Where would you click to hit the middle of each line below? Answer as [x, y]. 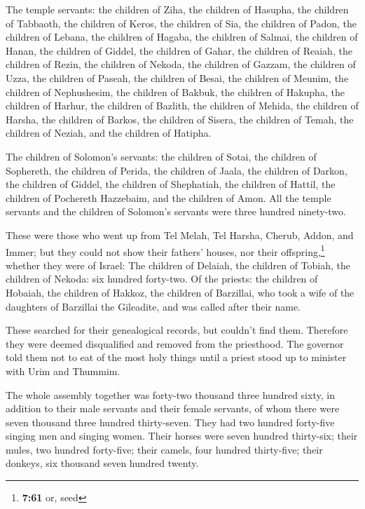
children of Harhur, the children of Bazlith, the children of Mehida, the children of [182, 106]
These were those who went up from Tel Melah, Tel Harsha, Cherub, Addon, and [180, 235]
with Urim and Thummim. [63, 371]
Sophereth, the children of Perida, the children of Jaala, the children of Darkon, [177, 170]
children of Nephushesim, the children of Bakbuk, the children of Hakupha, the [175, 91]
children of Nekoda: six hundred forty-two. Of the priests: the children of [162, 279]
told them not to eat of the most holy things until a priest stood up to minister [176, 357]
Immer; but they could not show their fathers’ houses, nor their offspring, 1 [165, 250]
